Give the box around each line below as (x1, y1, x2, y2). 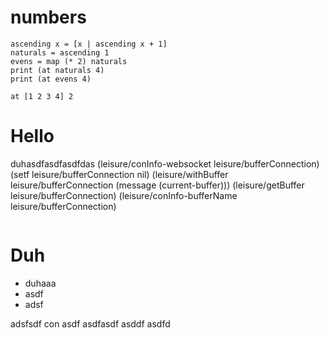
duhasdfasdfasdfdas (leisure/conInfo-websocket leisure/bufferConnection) (10, 157, 320, 170)
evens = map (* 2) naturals (10, 56, 128, 66)
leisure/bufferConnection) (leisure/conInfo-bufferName (10, 189, 238, 201)
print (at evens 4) (10, 74, 92, 84)
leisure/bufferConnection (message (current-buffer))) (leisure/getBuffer (10, 179, 305, 191)
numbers (10, 6, 87, 29)
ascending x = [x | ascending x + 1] (10, 39, 168, 49)
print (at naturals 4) (10, 65, 105, 75)
